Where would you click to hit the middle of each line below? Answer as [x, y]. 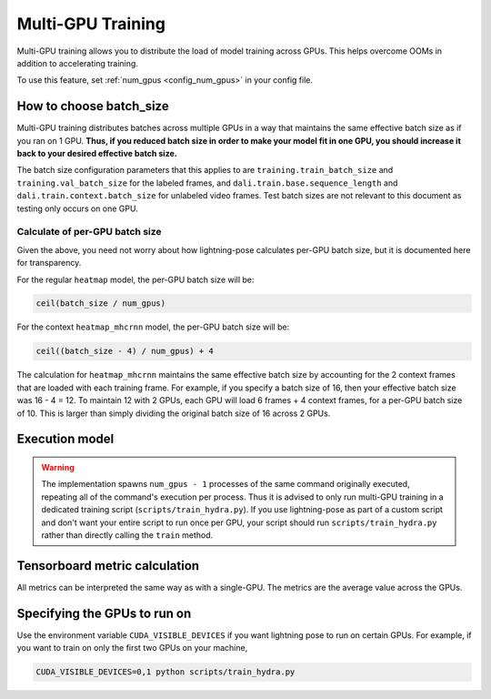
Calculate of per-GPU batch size [90, 232]
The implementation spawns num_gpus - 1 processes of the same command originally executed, [225, 484]
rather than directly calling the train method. [127, 535]
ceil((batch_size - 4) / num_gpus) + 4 [125, 351]
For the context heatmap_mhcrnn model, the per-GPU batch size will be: [153, 327]
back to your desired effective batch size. [97, 154]
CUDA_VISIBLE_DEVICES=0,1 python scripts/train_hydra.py [165, 672]
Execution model [65, 439]
